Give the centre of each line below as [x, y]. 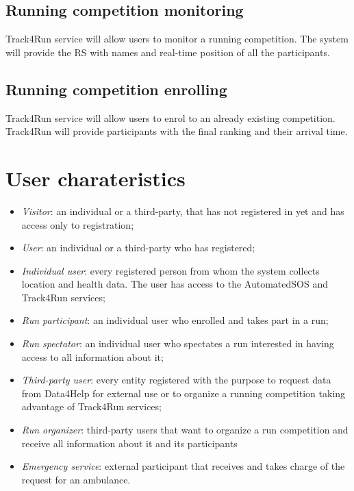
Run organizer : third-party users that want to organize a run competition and [185, 430]
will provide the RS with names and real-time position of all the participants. [168, 52]
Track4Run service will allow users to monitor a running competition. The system [177, 39]
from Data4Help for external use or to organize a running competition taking [184, 393]
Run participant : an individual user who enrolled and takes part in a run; [175, 320]
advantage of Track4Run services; [91, 406]
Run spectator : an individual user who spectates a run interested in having [178, 343]
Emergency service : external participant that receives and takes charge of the [183, 466]
